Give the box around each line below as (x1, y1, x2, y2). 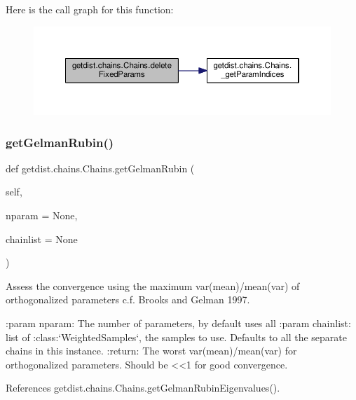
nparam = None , (6, 208, 78, 223)
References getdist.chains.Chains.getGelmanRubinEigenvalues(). (6, 380, 280, 395)
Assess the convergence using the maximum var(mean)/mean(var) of (6, 278, 300, 293)
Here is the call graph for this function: (6, 2, 174, 16)
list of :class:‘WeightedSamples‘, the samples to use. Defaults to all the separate (6, 329, 348, 344)
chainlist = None (6, 231, 78, 246)
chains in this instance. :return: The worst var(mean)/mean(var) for (6, 343, 297, 358)
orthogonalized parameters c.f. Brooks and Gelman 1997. (6, 292, 250, 307)
